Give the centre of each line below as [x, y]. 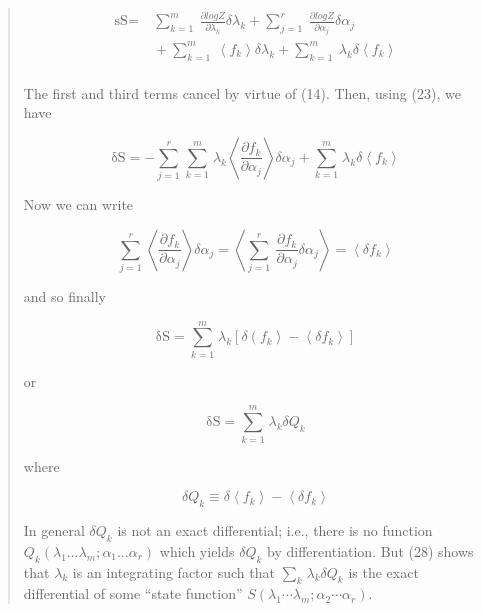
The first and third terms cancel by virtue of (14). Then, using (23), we [242, 92]
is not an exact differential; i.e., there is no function [275, 529]
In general [54, 529]
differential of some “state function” [133, 593]
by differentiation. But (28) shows [370, 550]
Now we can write [78, 204]
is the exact [383, 571]
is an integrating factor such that [173, 571]
